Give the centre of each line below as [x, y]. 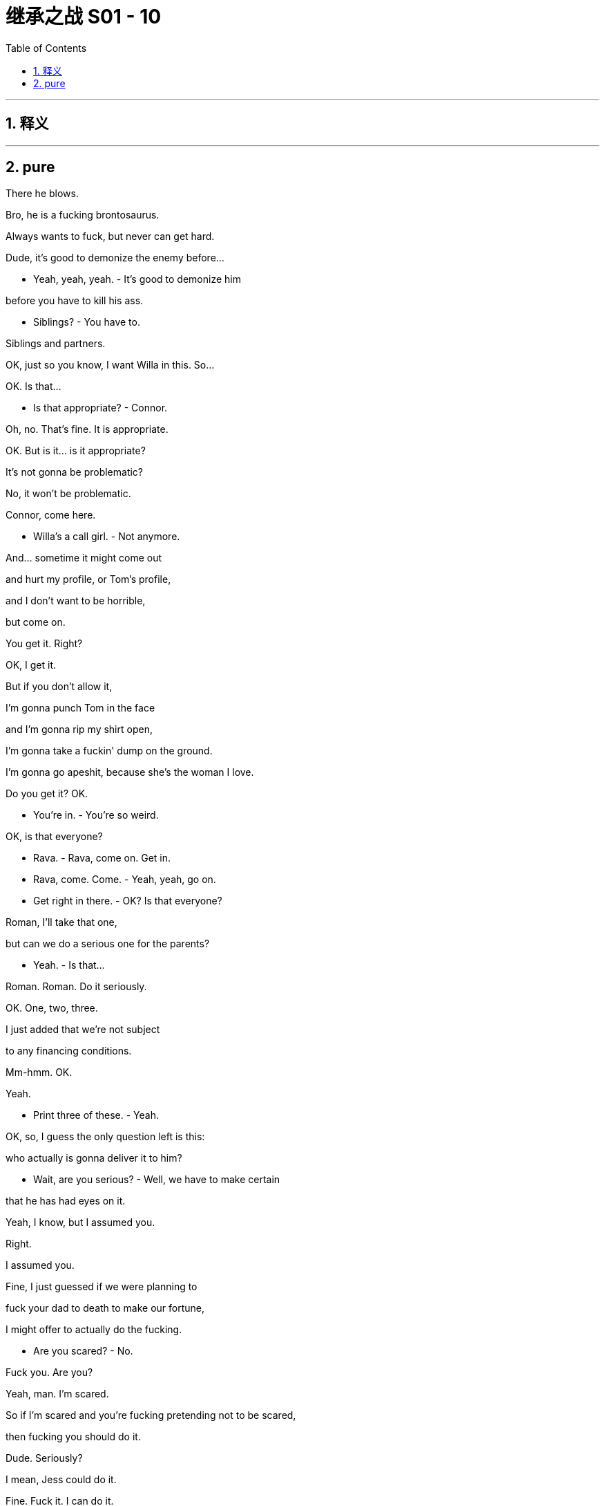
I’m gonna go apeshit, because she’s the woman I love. [130, 772]
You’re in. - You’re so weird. [96, 815]
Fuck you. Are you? [49, 1373]
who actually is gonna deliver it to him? [94, 1158]
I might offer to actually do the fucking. [94, 1330]
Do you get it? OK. [47, 794]
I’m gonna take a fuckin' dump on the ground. [109, 751]
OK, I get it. [31, 665]
